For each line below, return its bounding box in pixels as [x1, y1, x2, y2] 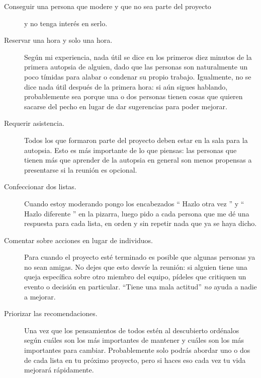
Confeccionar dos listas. [4, 181, 76, 192]
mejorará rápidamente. [24, 364, 94, 375]
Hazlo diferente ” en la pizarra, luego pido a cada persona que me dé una [24, 208, 249, 218]
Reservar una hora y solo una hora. [4, 35, 113, 45]
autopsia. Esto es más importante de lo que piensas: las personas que [24, 144, 237, 155]
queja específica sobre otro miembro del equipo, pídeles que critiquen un [24, 271, 246, 282]
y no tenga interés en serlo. [24, 18, 108, 28]
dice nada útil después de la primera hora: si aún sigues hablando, [24, 81, 228, 92]
